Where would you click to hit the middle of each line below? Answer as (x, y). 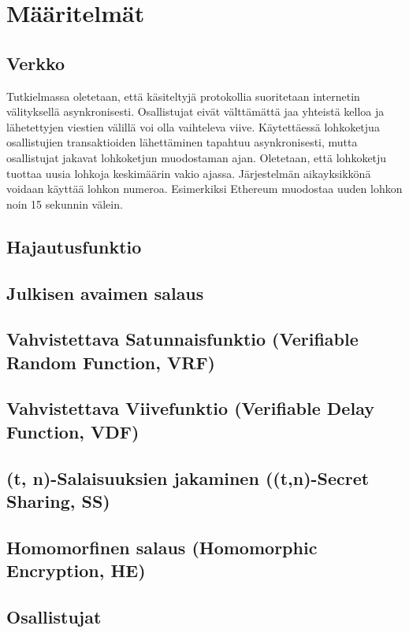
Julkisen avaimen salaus (105, 292)
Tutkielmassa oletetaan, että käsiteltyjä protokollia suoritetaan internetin (183, 96)
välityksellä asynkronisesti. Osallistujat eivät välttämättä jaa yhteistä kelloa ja (195, 111)
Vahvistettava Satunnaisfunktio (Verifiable (182, 339)
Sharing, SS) (58, 501)
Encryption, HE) (76, 570)
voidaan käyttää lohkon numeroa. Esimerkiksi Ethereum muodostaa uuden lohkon (204, 189)
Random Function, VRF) (111, 362)
